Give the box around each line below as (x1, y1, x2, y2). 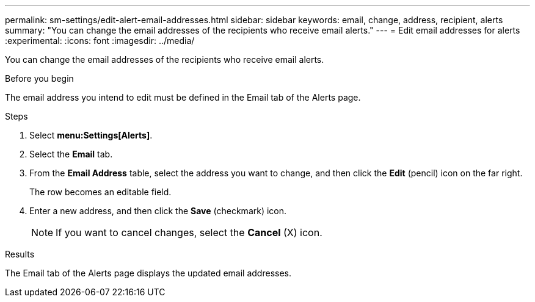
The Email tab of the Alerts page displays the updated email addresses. (5, 268, 291, 278)
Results (5, 249, 35, 259)
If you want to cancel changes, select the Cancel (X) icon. (56, 226, 322, 239)
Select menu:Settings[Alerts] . (29, 130, 153, 140)
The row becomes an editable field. (29, 187, 172, 197)
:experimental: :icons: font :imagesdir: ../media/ (5, 35, 195, 46)
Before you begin (5, 73, 74, 84)
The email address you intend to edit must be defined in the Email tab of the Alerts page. (5, 92, 361, 102)
